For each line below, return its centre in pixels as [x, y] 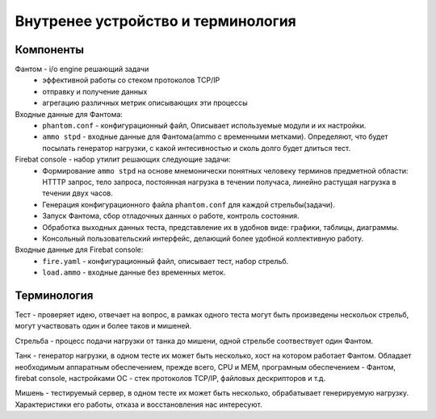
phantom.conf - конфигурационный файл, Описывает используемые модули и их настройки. [204, 126]
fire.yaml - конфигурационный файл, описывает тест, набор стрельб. [166, 261]
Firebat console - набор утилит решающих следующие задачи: [123, 159]
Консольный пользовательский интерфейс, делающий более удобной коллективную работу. [203, 238]
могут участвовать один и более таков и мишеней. [103, 326]
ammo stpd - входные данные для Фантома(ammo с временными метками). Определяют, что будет [215, 136]
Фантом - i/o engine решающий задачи [82, 69]
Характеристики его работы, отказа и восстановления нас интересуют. [138, 404]
